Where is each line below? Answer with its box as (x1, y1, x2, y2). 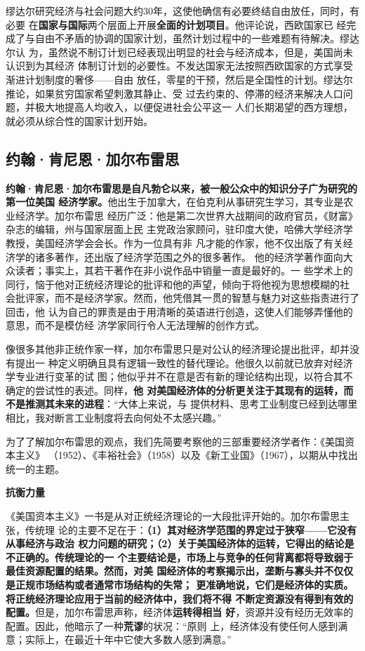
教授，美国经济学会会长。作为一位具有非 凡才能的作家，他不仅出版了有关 (6, 235, 343, 250)
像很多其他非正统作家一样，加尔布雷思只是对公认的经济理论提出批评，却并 (6, 342, 350, 356)
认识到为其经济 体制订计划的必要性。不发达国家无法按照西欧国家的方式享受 (6, 58, 353, 73)
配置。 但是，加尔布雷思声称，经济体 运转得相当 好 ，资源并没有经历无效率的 (6, 605, 354, 619)
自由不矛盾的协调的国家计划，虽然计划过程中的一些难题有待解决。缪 (34, 31, 350, 46)
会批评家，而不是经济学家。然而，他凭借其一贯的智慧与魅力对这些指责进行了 (6, 290, 359, 305)
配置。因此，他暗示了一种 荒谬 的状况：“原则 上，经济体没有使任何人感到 (6, 618, 338, 633)
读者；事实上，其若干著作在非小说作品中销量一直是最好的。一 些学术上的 (15, 263, 353, 278)
